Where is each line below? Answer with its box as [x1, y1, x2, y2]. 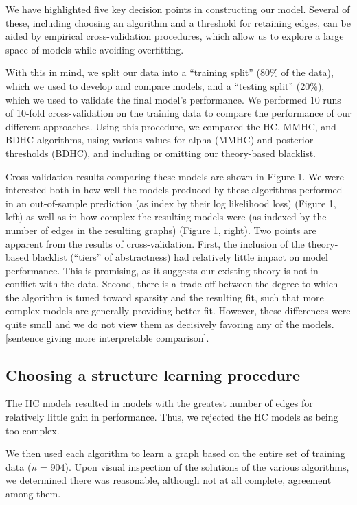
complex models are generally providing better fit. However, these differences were [5, 303, 351, 318]
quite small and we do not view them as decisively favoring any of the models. [5, 317, 334, 331]
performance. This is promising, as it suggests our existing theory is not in [5, 263, 319, 277]
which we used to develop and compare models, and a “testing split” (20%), [5, 78, 325, 93]
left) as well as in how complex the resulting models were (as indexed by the [5, 209, 327, 224]
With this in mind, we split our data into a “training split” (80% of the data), [5, 65, 334, 80]
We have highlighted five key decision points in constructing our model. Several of [5, 2, 350, 16]
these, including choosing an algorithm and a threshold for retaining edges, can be [5, 15, 351, 30]
